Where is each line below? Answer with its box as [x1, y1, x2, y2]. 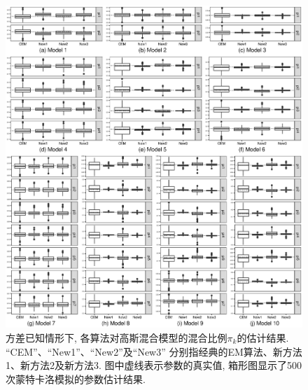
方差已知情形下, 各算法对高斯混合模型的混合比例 [6, 330, 227, 344]
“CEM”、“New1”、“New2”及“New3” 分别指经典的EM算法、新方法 [6, 344, 302, 358]
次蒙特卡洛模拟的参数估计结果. [6, 371, 146, 386]
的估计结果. [237, 330, 289, 344]
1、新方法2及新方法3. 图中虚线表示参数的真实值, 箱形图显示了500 [6, 358, 302, 372]
